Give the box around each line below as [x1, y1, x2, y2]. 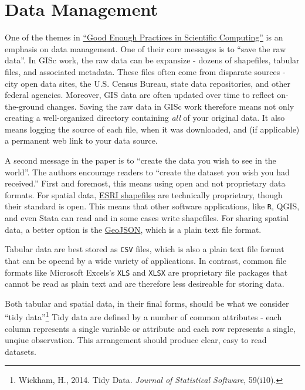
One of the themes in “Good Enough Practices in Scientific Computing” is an [5, 31, 283, 43]
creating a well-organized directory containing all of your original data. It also [5, 111, 285, 124]
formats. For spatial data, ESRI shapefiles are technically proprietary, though [5, 188, 283, 201]
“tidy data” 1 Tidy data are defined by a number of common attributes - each [5, 309, 282, 323]
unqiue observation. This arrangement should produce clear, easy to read [5, 334, 267, 346]
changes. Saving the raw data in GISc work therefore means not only [46, 100, 294, 112]
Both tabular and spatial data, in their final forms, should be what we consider [5, 297, 289, 309]
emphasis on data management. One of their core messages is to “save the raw [5, 42, 286, 55]
